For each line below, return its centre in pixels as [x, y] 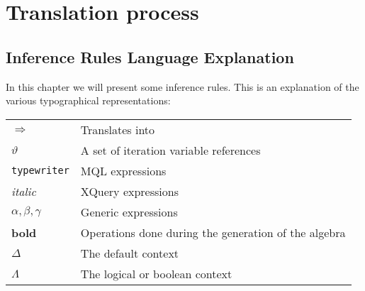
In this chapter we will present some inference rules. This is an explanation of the [182, 86]
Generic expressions [129, 212]
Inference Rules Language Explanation [150, 56]
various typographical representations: [88, 100]
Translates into [118, 129]
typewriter [40, 171]
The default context [130, 253]
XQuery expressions [129, 191]
